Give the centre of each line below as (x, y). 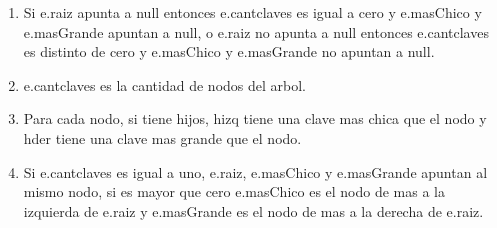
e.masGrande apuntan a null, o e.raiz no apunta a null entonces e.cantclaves (256, 31)
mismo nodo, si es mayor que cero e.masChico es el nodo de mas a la (234, 191)
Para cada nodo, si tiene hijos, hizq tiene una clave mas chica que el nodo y (255, 118)
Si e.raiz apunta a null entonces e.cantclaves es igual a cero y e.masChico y (252, 12)
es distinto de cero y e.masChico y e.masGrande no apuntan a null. (229, 51)
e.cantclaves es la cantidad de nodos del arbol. (164, 84)
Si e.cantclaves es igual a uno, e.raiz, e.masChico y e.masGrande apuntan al (255, 171)
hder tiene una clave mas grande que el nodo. (162, 137)
